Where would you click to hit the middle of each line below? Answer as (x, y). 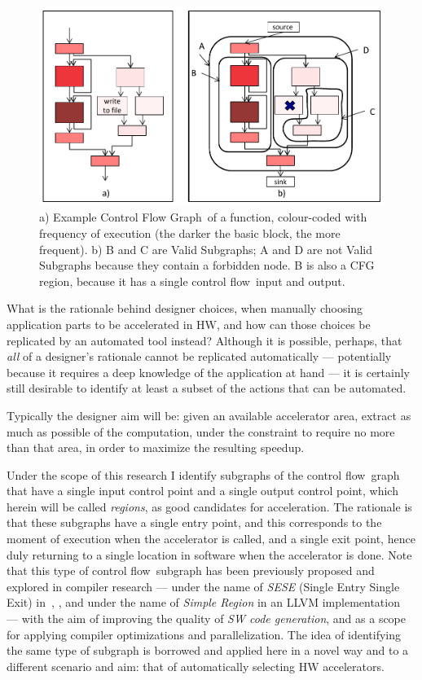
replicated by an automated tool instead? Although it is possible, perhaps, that (204, 340)
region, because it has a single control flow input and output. (192, 281)
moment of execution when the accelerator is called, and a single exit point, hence (211, 539)
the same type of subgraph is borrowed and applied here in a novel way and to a (208, 650)
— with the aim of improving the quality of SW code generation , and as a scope (207, 619)
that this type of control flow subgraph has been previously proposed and (191, 570)
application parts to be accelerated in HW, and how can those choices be (189, 324)
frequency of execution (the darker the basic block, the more (190, 233)
